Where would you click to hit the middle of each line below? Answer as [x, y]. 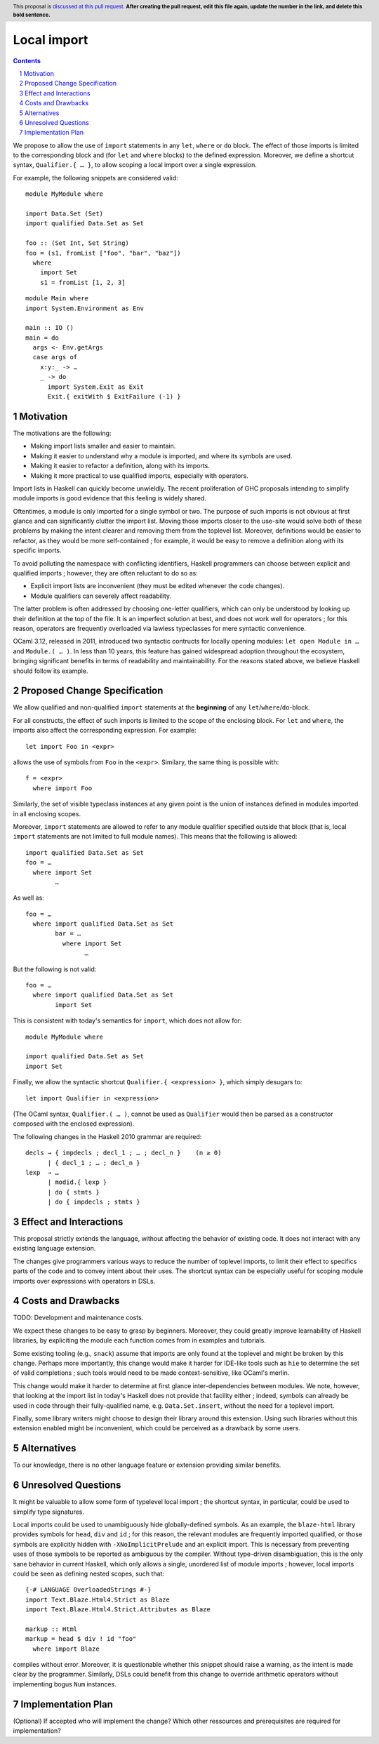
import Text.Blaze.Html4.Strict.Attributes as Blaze [118, 1610]
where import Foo [62, 788]
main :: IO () [49, 328]
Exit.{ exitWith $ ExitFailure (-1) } [114, 397]
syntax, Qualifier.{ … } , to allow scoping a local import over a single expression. [135, 165]
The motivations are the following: [62, 433]
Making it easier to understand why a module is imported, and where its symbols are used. [161, 455]
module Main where [57, 299]
